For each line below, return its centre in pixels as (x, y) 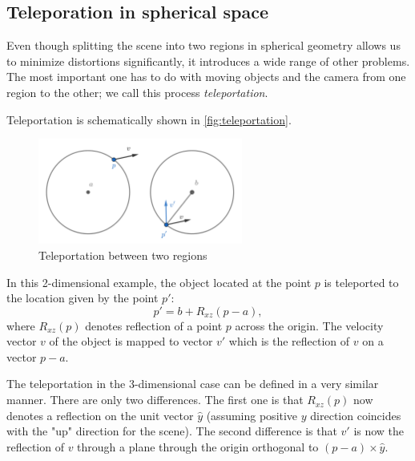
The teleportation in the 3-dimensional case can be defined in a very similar (193, 384)
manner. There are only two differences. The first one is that (155, 400)
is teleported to (361, 282)
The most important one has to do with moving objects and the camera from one (206, 77)
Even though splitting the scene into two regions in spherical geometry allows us (203, 45)
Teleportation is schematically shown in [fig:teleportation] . (149, 119)
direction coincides (356, 415)
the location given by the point (83, 298)
